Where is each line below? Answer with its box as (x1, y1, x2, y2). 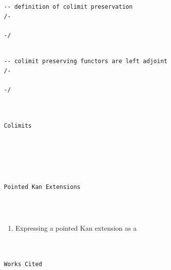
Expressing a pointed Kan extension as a (15, 223, 137, 233)
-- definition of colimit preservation (4, 3, 133, 10)
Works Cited (4, 261, 42, 268)
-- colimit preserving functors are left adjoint (4, 57, 168, 65)
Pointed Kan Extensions (4, 183, 81, 190)
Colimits (4, 122, 32, 129)
